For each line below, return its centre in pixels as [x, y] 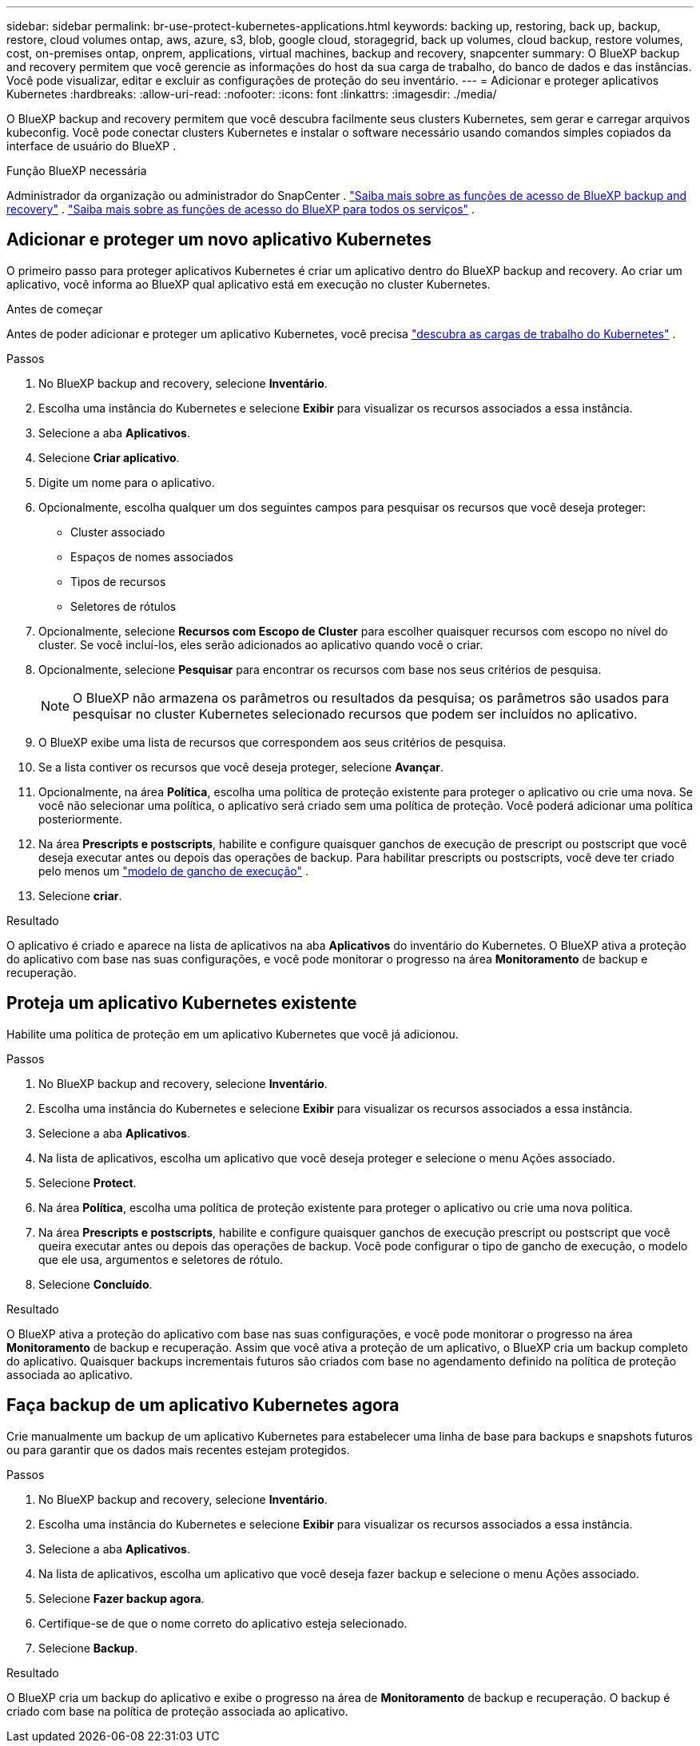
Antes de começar [55, 309]
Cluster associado [118, 532]
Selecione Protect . [87, 1182]
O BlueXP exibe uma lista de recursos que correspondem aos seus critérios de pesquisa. [272, 742]
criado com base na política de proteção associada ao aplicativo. [177, 1711]
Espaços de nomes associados [152, 556]
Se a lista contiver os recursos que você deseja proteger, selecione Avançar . [241, 767]
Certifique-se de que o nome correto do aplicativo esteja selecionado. [223, 1623]
